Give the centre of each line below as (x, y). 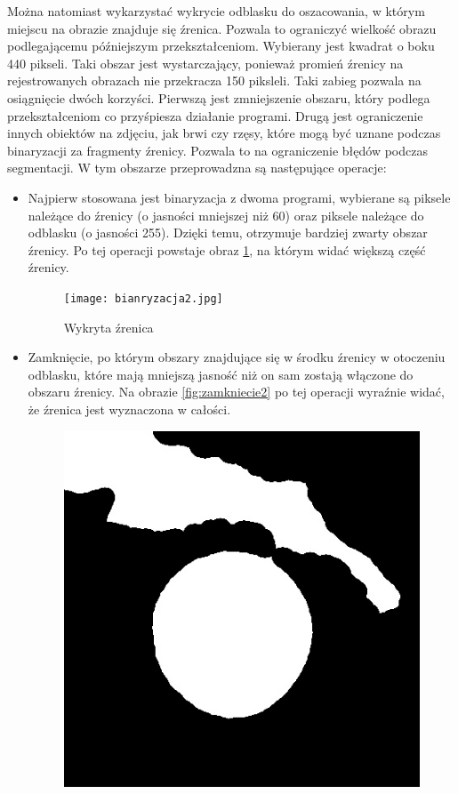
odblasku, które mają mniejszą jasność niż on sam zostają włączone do (221, 374)
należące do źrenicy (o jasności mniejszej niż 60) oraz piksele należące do (226, 215)
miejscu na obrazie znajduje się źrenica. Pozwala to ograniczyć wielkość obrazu (222, 28)
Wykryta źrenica (108, 327)
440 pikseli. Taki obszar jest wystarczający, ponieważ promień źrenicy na (205, 63)
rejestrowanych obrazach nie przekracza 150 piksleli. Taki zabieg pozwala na (214, 80)
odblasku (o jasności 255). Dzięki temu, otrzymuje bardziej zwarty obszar (228, 233)
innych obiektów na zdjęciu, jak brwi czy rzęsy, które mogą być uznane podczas (224, 133)
